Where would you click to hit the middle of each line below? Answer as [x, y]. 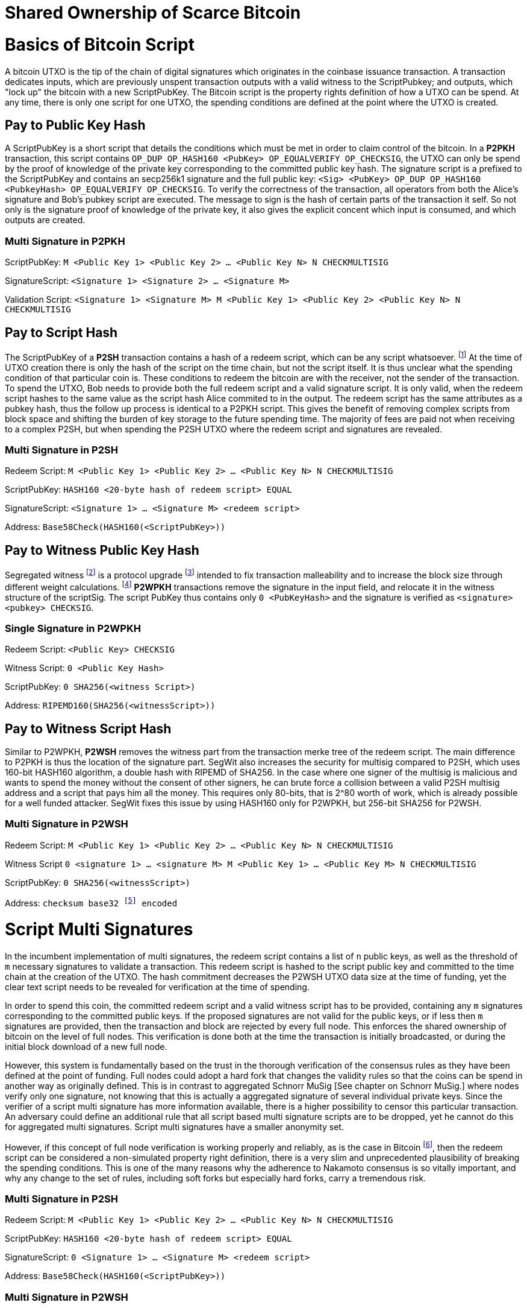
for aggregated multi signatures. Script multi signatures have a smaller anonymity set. [174, 1127]
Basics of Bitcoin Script [100, 44]
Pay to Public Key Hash [75, 125]
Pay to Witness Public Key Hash [102, 550]
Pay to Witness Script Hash [88, 728]
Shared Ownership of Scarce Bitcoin [153, 13]
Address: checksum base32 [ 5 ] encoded [91, 902]
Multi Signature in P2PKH [65, 241]
